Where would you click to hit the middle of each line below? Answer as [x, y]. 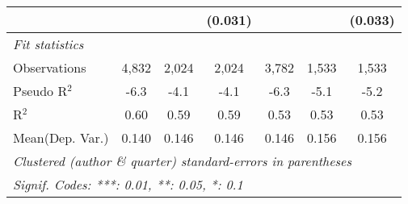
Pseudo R [40, 91]
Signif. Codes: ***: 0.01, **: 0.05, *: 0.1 [128, 184]
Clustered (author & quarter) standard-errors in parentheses [182, 161]
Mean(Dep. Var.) [61, 137]
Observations [50, 67]
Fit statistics [48, 44]
